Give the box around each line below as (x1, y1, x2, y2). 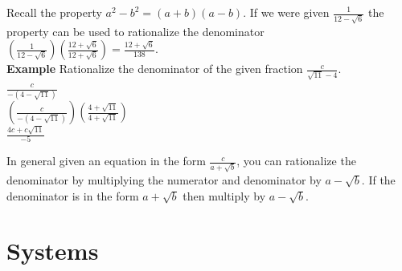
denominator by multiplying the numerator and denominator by (6, 172, 322, 188)
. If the (361, 172, 396, 188)
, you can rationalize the (236, 152, 356, 169)
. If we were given (243, 4, 330, 20)
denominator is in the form (6, 187, 139, 204)
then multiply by (183, 187, 266, 204)
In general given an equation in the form (6, 152, 206, 169)
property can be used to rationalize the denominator (6, 22, 265, 39)
